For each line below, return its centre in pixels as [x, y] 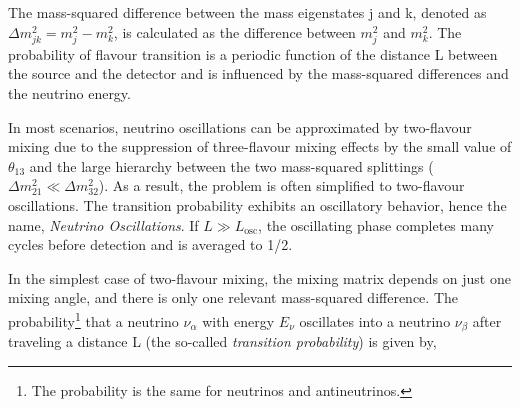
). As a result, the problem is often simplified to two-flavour [281, 185]
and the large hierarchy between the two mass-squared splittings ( [231, 165]
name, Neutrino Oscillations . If [103, 224]
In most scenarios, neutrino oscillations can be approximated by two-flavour [240, 126]
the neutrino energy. [69, 92]
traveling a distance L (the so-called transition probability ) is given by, [222, 340]
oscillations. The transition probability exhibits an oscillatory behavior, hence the [257, 204]
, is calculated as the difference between [234, 31]
